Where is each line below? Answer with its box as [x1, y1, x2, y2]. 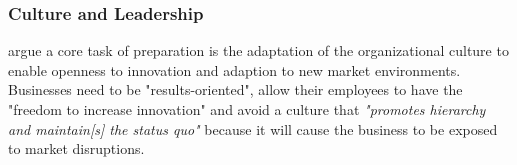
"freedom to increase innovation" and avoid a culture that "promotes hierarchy [8, 99, 486, 119]
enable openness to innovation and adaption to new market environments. [8, 59, 461, 80]
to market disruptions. [8, 138, 145, 159]
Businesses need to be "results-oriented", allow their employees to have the [8, 79, 463, 100]
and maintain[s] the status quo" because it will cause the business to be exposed [8, 118, 498, 139]
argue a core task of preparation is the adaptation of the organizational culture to [8, 40, 509, 61]
